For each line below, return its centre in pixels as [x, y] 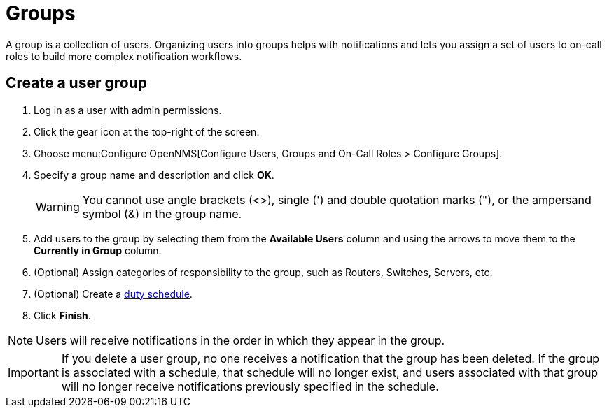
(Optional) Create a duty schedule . [113, 294]
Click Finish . [62, 315]
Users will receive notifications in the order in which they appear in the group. [240, 340]
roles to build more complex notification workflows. [124, 56]
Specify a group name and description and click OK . [154, 175]
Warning [58, 206]
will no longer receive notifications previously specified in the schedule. [250, 386]
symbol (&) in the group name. [162, 213]
